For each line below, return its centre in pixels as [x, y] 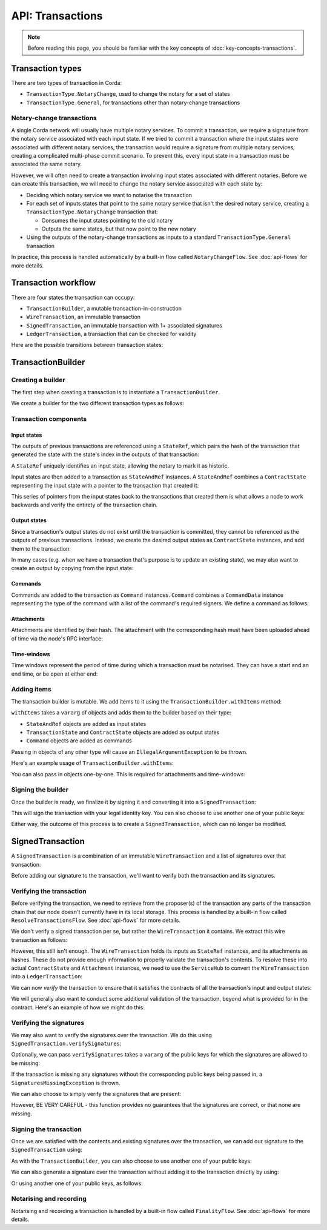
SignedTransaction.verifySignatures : [66, 1044]
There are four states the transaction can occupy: [73, 297]
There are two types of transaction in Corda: [67, 82]
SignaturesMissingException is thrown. [66, 1083]
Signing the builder [40, 790]
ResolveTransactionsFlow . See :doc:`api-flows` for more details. [96, 920]
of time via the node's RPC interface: [57, 638]
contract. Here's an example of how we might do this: [78, 1007]
